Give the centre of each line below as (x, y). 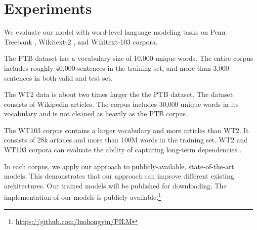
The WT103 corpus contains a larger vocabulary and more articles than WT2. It (127, 130)
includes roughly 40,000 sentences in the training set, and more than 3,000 (117, 68)
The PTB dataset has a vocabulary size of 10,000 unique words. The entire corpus (128, 58)
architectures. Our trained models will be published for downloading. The (115, 185)
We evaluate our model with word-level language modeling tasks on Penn (115, 32)
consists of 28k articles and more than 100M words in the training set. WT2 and (126, 140)
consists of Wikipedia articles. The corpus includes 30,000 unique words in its (121, 104)
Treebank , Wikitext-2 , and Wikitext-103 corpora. (81, 41)
